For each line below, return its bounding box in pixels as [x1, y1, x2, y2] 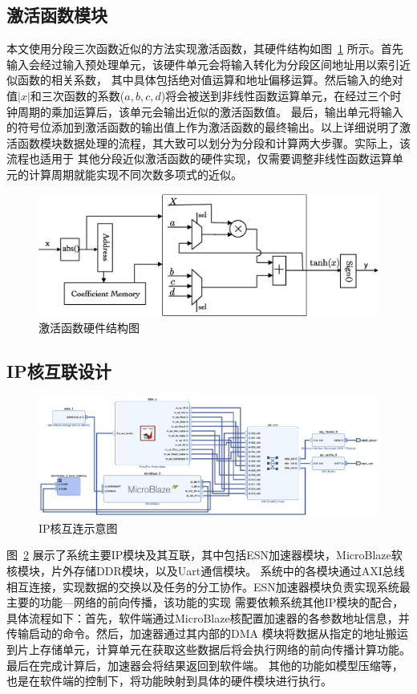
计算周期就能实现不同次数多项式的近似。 [28, 165, 242, 182]
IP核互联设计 [6, 358, 111, 383]
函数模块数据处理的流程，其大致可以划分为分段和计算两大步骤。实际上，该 [17, 134, 411, 151]
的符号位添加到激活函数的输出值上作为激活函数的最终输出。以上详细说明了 [6, 119, 399, 136]
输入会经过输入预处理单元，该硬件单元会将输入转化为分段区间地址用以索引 [6, 55, 399, 72]
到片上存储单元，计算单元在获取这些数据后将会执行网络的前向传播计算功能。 [6, 640, 411, 657]
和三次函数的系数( [30, 87, 125, 103]
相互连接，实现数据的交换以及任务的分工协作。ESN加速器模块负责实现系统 [6, 578, 399, 595]
